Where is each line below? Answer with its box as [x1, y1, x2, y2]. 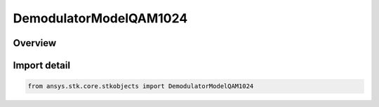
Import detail [13, 59, 70, 71]
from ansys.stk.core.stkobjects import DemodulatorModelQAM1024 [27, 83, 254, 90]
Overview [13, 37, 57, 49]
